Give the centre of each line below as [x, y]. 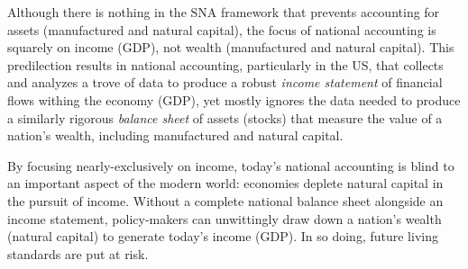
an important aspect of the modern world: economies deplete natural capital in [225, 183]
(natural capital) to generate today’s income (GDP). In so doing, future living [223, 236]
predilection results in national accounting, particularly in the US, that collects [225, 64]
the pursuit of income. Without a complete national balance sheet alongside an [225, 200]
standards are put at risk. [78, 253]
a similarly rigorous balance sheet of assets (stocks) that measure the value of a [225, 117]
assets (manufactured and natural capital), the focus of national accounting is [222, 29]
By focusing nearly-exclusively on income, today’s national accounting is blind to [231, 165]
